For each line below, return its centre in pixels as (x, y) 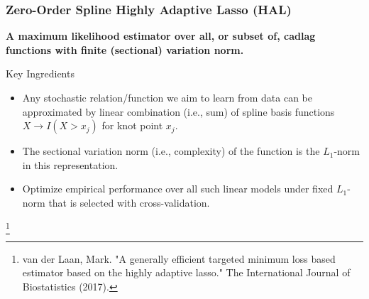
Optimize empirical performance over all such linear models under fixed (178, 189)
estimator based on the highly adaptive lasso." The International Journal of (186, 272)
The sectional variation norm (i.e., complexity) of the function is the (171, 151)
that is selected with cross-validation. (129, 202)
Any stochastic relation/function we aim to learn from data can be (167, 97)
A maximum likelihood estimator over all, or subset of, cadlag (161, 36)
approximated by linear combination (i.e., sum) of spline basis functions (178, 111)
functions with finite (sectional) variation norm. (125, 49)
